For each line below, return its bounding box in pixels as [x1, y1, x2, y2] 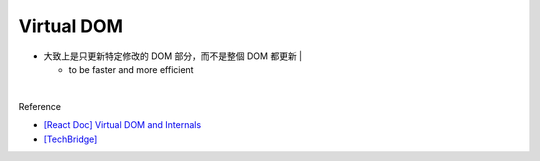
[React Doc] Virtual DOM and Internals [43, 119, 202, 131]
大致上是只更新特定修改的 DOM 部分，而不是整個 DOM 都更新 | [43, 50, 303, 62]
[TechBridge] [43, 133, 98, 145]
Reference [18, 100, 62, 112]
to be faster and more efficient [68, 63, 194, 75]
